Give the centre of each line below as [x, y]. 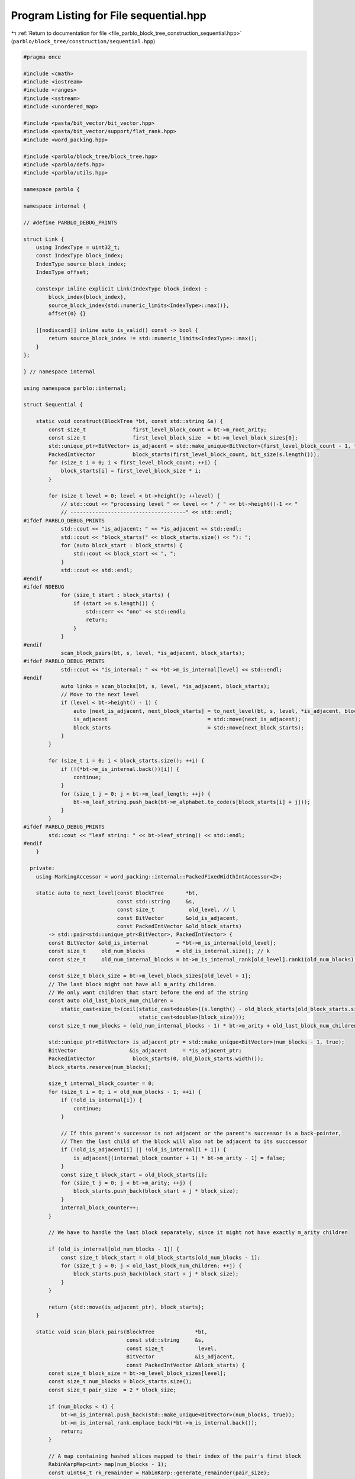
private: [42, 868]
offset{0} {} [67, 314]
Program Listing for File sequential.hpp [109, 15]
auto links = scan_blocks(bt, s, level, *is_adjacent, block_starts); [165, 686]
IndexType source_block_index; [81, 264]
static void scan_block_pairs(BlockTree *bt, [122, 1332]
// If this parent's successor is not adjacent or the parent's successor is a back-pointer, [201, 1133]
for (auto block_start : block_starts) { [122, 545]
